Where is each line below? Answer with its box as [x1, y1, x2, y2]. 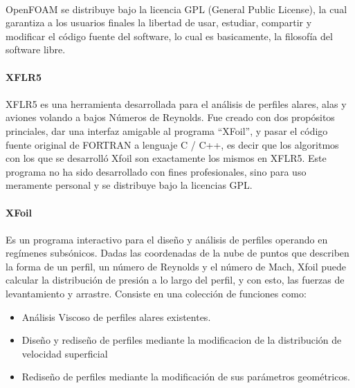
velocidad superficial [21, 346, 108, 360]
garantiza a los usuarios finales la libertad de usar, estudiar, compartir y [6, 15, 312, 30]
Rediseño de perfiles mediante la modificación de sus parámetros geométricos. [21, 369, 350, 384]
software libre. [6, 42, 66, 57]
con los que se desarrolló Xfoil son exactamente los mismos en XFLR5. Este [6, 151, 327, 165]
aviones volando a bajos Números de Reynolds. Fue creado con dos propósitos [6, 110, 335, 124]
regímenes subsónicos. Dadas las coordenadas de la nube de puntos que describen [6, 246, 349, 260]
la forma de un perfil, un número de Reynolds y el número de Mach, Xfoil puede [6, 259, 346, 273]
